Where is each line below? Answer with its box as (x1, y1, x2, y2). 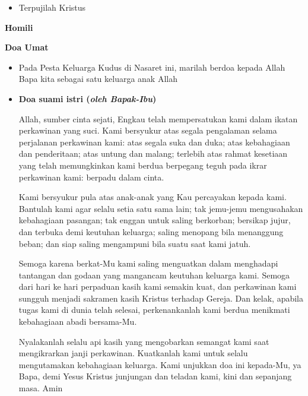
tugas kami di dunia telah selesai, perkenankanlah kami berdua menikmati (18, 303, 290, 316)
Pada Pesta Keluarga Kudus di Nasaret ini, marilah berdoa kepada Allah (18, 61, 285, 73)
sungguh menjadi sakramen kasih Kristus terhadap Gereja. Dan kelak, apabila (18, 292, 304, 304)
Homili (5, 21, 33, 33)
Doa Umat (5, 41, 49, 53)
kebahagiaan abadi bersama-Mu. (18, 315, 137, 328)
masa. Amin (18, 382, 63, 394)
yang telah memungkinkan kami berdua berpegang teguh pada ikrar (18, 159, 267, 171)
